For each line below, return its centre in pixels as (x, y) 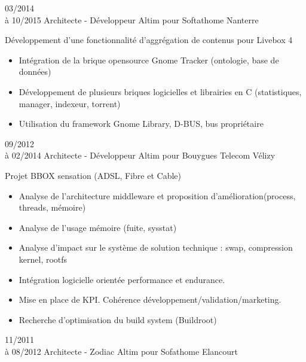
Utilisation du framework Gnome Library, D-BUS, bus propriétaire (141, 124)
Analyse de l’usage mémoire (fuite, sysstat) (98, 227)
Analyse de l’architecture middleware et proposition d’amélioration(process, (157, 195)
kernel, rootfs (43, 259)
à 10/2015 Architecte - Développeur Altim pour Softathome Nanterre (132, 19)
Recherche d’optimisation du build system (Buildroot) (118, 319)
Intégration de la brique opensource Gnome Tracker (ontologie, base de (149, 60)
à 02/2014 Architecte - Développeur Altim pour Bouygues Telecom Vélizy (140, 155)
